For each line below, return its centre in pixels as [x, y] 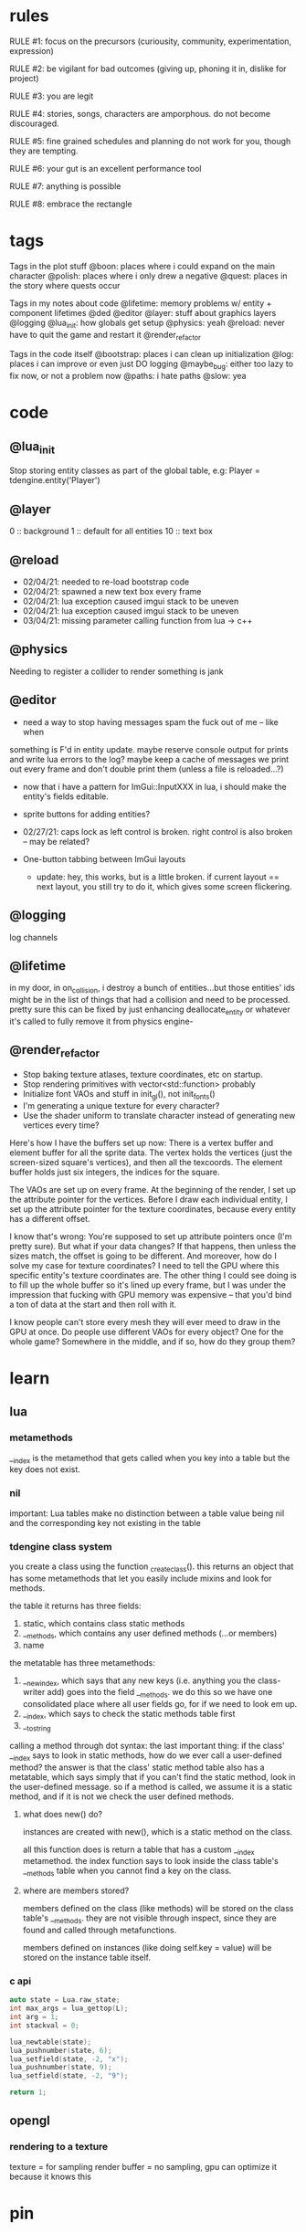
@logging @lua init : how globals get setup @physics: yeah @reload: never [148, 323]
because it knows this [50, 2176]
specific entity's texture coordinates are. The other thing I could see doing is [153, 1275]
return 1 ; [28, 2092]
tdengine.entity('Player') [55, 480]
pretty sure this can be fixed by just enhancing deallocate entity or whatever [150, 1010]
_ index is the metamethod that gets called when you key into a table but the [150, 1459]
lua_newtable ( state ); [51, 2042]
